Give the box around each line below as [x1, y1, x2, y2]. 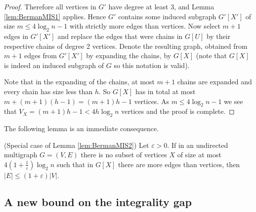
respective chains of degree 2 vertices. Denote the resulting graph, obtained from [4, 40, 248, 51]
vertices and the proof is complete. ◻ [121, 106, 235, 116]
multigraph [4, 149, 38, 160]
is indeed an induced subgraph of [4, 60, 104, 70]
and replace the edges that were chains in [57, 31, 183, 41]
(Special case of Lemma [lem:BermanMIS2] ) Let [4, 140, 149, 150]
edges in [4, 31, 29, 41]
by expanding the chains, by [86, 50, 171, 61]
